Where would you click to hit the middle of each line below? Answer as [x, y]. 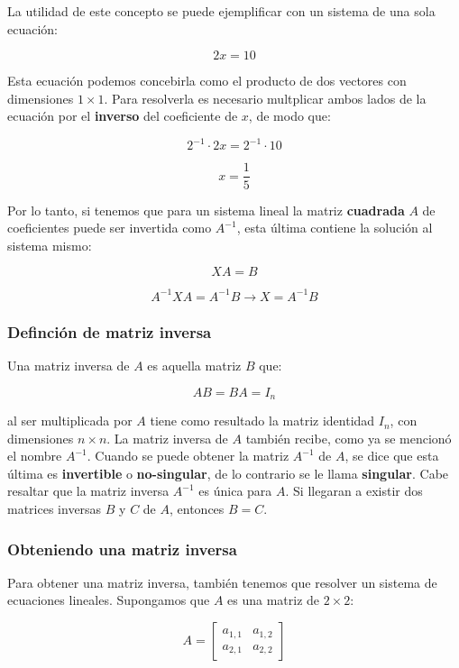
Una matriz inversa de [69, 366]
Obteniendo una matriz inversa [122, 549]
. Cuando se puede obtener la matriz [188, 456]
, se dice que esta [392, 456]
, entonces [197, 509]
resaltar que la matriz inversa [88, 491]
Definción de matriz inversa [110, 331]
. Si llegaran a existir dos [354, 491]
